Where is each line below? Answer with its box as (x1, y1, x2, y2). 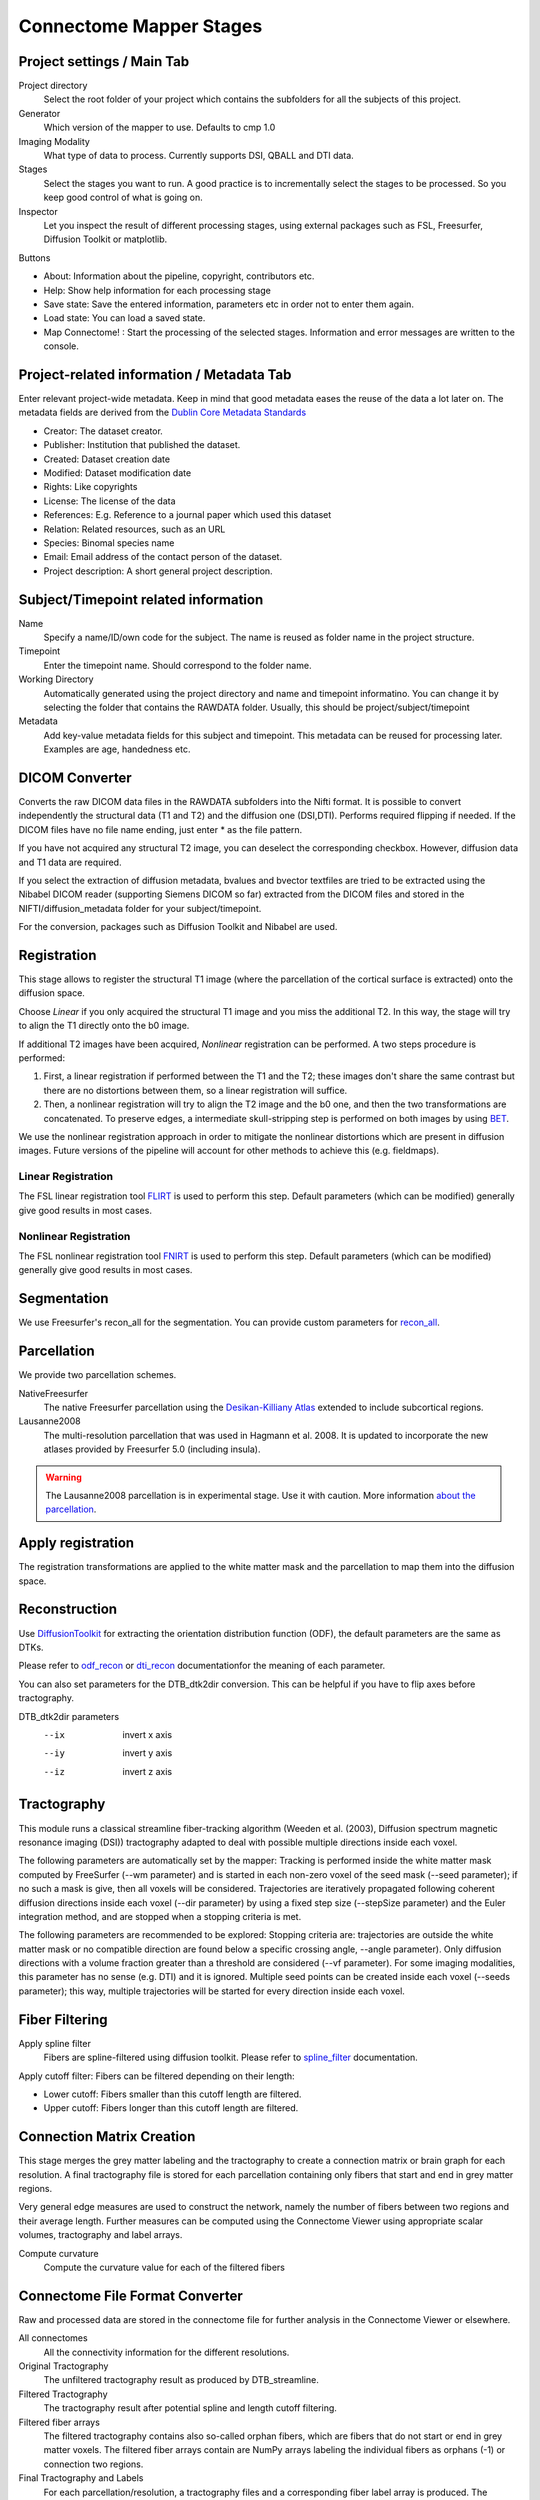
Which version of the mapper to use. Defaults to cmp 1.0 (43, 121, 276, 134)
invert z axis (122, 1765, 173, 1777)
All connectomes (18, 2332, 89, 2344)
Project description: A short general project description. (43, 565, 274, 577)
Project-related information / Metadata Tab (18, 366, 292, 383)
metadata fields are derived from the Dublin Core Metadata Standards (18, 406, 307, 419)
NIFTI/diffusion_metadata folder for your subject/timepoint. (18, 902, 262, 914)
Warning (45, 1471, 82, 1483)
